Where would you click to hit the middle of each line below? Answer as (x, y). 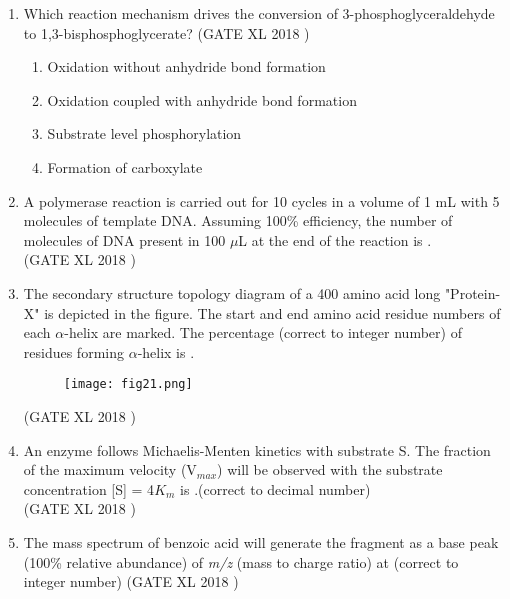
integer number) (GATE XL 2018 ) (131, 581)
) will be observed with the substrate (330, 469)
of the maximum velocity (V (110, 469)
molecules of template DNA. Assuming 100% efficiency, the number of (238, 220)
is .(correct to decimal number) (275, 488)
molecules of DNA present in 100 (124, 239)
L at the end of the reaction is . (335, 239)
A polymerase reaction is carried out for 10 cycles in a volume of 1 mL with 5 (261, 200)
